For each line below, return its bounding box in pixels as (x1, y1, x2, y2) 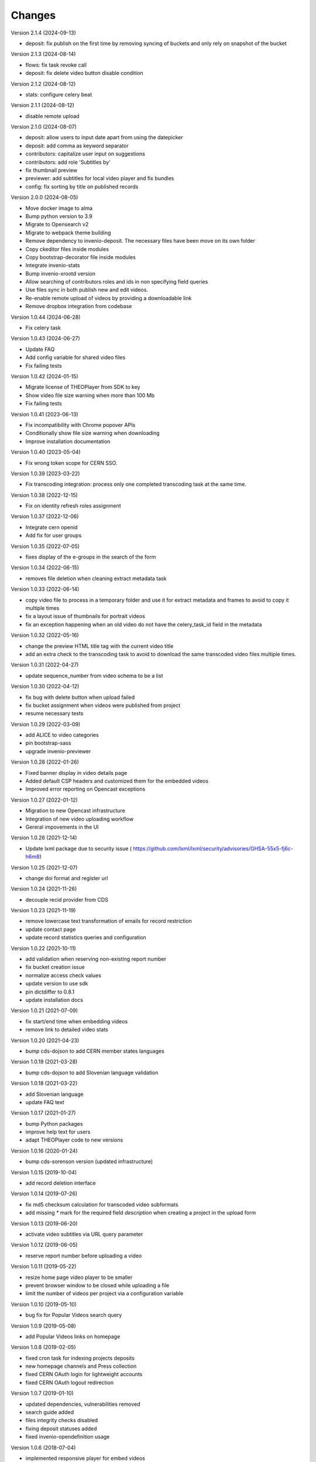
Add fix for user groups (25, 532, 82, 539)
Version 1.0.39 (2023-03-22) (11, 470, 80, 477)
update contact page (25, 926, 76, 933)
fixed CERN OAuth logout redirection (25, 1379, 114, 1386)
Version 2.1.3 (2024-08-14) (11, 50, 76, 58)
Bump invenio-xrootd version (25, 270, 96, 277)
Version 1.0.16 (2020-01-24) (11, 1147, 78, 1154)
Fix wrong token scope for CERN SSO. (25, 459, 118, 466)
